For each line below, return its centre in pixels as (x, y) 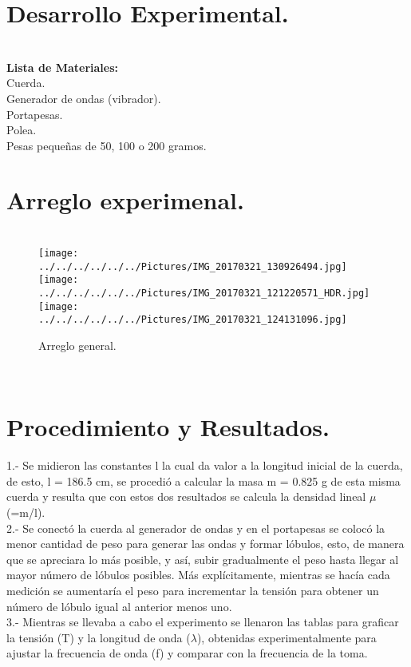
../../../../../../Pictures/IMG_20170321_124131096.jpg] (193, 320)
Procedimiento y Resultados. (168, 427)
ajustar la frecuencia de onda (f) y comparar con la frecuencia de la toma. (187, 653)
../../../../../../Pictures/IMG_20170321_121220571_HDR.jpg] (204, 293)
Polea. (22, 130)
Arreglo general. (77, 345)
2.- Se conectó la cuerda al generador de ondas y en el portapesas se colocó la (196, 528)
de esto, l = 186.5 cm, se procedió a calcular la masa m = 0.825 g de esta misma (204, 480)
